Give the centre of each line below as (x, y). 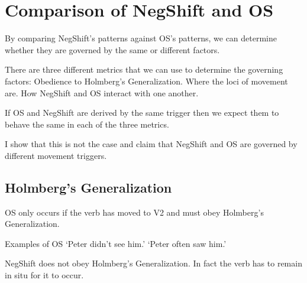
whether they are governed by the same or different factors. (112, 49)
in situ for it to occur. (44, 275)
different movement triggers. (56, 155)
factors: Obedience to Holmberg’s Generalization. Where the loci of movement (146, 81)
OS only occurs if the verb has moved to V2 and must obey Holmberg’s (134, 212)
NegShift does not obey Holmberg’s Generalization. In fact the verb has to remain (153, 263)
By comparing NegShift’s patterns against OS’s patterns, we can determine (141, 38)
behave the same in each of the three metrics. (87, 124)
